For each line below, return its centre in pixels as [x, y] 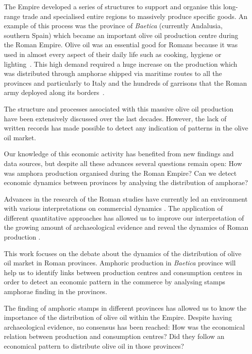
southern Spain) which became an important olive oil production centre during [121, 35]
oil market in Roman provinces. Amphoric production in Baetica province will [120, 263]
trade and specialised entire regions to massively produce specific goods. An [135, 16]
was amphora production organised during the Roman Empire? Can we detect [120, 173]
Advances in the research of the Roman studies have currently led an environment [126, 198]
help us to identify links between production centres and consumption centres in [123, 272]
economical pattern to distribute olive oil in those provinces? [94, 346]
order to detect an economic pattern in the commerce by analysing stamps [115, 282]
